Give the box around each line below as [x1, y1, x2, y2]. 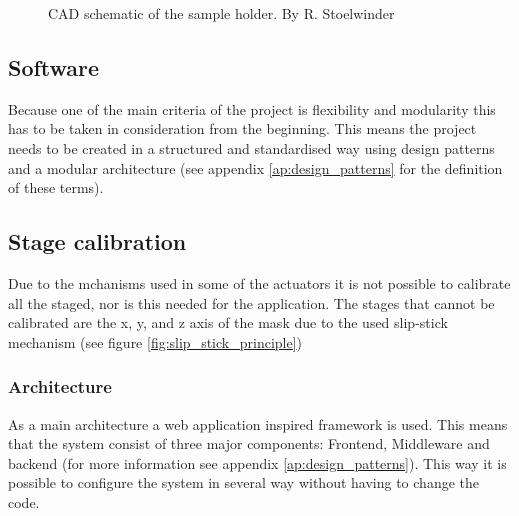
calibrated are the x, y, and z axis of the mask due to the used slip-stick [8, 312, 448, 333]
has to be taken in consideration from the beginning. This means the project [8, 118, 477, 139]
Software [8, 51, 100, 82]
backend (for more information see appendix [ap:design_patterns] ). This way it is [8, 452, 507, 473]
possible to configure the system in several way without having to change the [8, 472, 479, 493]
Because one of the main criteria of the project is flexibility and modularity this [8, 98, 496, 119]
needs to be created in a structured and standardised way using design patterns [8, 137, 495, 158]
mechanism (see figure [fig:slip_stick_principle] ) [8, 331, 303, 352]
